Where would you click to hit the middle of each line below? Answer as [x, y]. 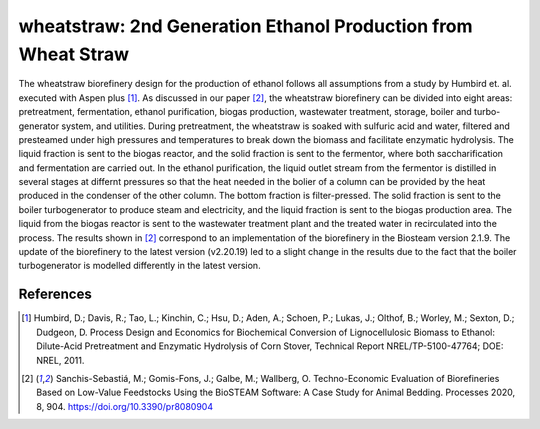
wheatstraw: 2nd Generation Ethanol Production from [246, 26]
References [55, 294]
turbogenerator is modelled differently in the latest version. [139, 266]
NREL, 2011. [60, 360]
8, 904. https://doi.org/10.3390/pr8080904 [125, 406]
